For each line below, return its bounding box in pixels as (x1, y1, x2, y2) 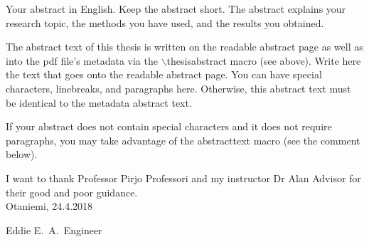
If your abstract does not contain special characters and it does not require (6, 119, 332, 134)
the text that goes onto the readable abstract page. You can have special (6, 67, 322, 82)
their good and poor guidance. (6, 184, 138, 199)
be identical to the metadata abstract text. (6, 95, 192, 110)
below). (6, 147, 38, 162)
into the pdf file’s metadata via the (6, 53, 158, 68)
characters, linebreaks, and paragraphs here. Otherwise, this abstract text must (6, 80, 351, 95)
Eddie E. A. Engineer (6, 222, 102, 237)
